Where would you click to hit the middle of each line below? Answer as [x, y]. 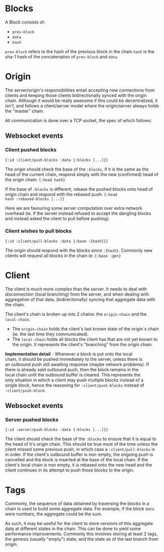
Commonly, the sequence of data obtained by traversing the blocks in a [77, 503]
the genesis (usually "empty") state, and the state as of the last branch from [82, 539]
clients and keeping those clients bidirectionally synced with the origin [76, 95]
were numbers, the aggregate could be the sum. [54, 514]
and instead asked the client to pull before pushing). [58, 218]
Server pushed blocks [32, 420]
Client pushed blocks [31, 150]
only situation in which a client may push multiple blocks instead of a [74, 380]
